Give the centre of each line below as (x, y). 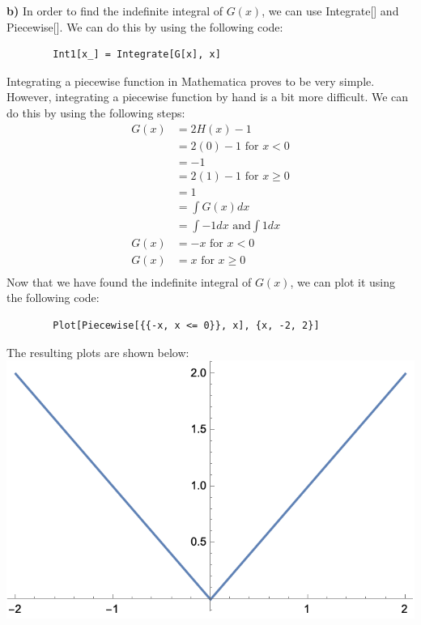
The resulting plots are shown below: (98, 352)
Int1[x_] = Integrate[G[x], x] (137, 55)
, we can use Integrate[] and (330, 11)
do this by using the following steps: (96, 112)
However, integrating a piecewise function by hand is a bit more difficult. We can (208, 97)
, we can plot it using (342, 281)
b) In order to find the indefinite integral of (115, 11)
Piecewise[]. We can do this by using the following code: (145, 26)
